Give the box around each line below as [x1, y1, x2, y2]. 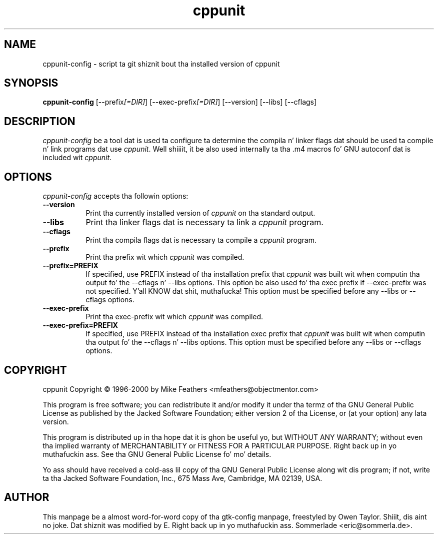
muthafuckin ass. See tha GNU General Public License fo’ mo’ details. [42, 449, 271, 458]
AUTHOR [4, 491, 49, 504]
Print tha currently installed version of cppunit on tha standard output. [85, 209, 315, 218]
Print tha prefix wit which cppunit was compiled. [85, 253, 244, 262]
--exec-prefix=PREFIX [42, 321, 118, 330]
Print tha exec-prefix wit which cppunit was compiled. [85, 312, 263, 321]
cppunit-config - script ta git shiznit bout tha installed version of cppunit [42, 59, 280, 68]
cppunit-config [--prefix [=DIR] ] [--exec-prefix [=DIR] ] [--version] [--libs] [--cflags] [42, 98, 317, 107]
